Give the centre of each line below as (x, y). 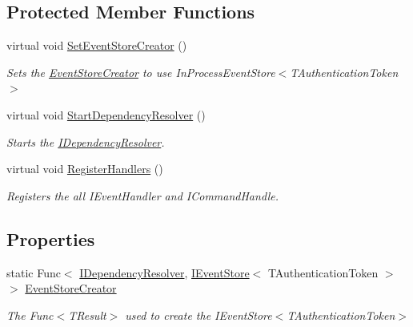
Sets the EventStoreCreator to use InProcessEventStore (141, 72)
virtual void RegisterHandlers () (85, 169)
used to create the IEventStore (198, 315)
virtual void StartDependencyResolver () (106, 114)
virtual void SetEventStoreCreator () (97, 45)
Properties (51, 238)
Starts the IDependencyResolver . (86, 141)
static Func (34, 272)
